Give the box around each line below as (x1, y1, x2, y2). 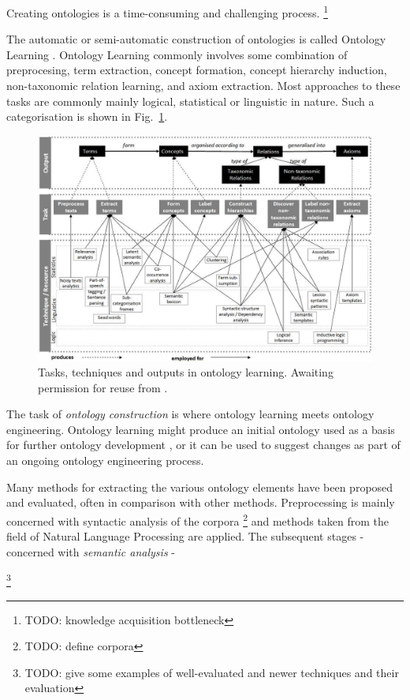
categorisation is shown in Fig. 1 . (6, 108, 168, 125)
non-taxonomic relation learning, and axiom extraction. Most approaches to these (6, 77, 401, 94)
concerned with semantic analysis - (6, 543, 175, 560)
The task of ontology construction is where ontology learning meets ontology (6, 406, 375, 422)
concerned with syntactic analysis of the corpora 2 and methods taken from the (6, 510, 389, 529)
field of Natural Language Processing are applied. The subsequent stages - (6, 528, 364, 545)
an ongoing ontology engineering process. (6, 452, 204, 469)
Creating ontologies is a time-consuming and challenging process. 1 (6, 2, 329, 21)
